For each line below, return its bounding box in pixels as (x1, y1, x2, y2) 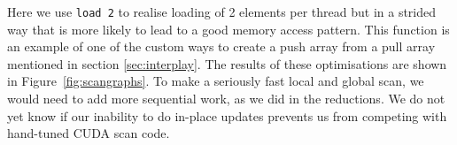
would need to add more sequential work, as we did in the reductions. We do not (7, 89, 445, 108)
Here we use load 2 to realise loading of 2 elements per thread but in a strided (7, 3, 437, 20)
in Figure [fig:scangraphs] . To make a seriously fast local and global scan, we (7, 72, 424, 90)
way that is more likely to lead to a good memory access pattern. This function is (7, 19, 450, 38)
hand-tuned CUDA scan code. (7, 124, 170, 142)
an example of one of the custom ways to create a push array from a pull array (7, 37, 436, 56)
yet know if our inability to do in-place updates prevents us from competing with (7, 106, 447, 125)
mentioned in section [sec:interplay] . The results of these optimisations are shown (7, 54, 447, 72)
